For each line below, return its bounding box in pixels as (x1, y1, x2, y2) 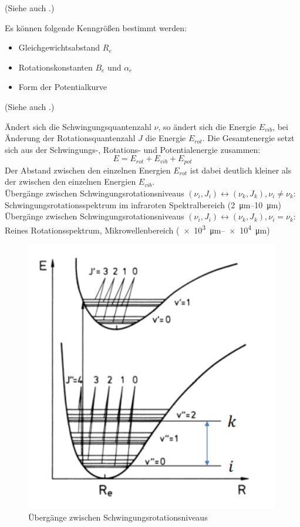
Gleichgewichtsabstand (18, 41, 100, 54)
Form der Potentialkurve (18, 81, 107, 93)
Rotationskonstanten (18, 61, 93, 73)
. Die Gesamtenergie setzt (202, 132, 295, 144)
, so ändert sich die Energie (158, 120, 256, 132)
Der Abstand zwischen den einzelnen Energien (5, 164, 171, 176)
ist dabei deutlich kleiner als (190, 164, 292, 176)
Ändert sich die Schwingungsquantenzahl (5, 120, 151, 132)
